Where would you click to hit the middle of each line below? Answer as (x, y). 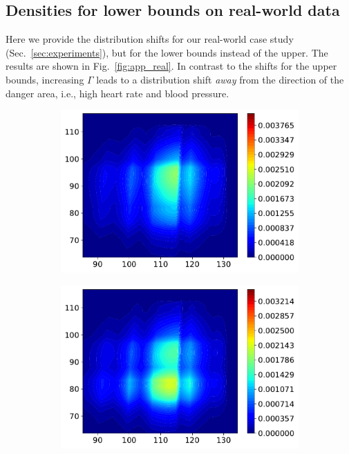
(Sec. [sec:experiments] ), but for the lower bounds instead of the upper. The (167, 52)
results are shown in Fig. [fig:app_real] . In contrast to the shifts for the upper (171, 66)
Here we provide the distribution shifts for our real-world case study (150, 39)
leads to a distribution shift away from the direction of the (220, 79)
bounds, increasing (45, 79)
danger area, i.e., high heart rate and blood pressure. (117, 93)
